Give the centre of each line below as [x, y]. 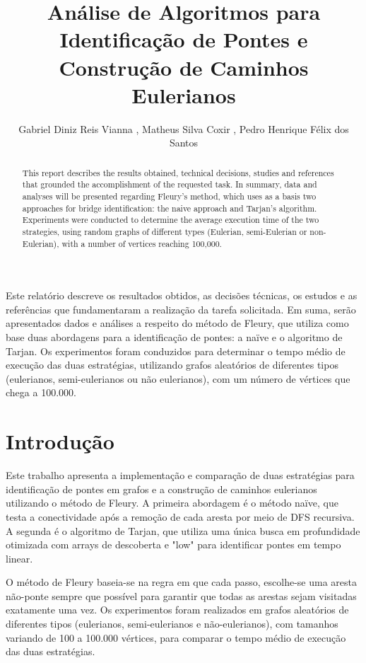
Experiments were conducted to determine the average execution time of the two [171, 220]
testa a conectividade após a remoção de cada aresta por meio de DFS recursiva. [180, 516]
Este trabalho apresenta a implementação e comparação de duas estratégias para [180, 475]
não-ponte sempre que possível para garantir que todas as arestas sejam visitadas [181, 595]
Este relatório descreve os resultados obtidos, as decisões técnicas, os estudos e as [182, 295]
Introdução [60, 441]
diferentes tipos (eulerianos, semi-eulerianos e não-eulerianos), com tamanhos [172, 624]
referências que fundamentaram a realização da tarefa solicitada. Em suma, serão [181, 309]
